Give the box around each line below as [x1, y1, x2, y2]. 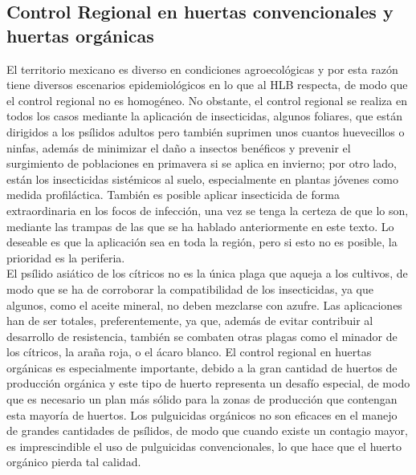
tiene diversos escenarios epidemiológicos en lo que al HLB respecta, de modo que [6, 76, 408, 93]
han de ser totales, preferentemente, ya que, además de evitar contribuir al [6, 312, 373, 329]
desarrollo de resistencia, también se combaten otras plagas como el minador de [6, 327, 398, 344]
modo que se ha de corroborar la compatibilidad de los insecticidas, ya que [6, 280, 374, 297]
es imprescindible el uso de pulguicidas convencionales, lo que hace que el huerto [6, 437, 402, 454]
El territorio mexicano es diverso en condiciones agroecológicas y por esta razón [6, 60, 398, 77]
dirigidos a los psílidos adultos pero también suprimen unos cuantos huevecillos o [6, 123, 405, 140]
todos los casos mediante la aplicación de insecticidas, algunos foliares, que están [6, 108, 403, 124]
